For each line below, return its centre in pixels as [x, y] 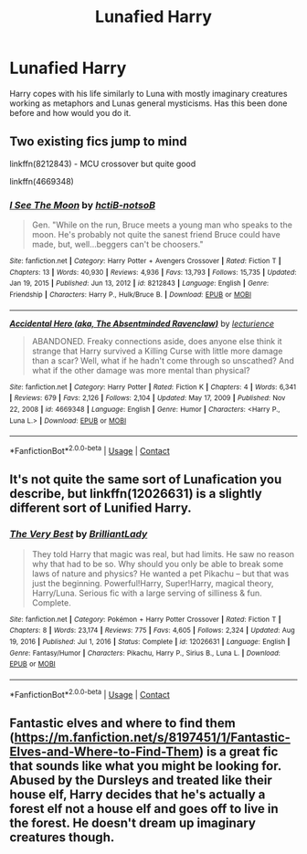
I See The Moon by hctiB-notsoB [82, 205]
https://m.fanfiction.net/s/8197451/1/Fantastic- [152, 737]
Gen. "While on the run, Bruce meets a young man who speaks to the [162, 225]
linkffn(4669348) [42, 181]
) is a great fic [239, 751]
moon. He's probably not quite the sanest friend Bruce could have [156, 235]
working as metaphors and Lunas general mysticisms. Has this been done [148, 103]
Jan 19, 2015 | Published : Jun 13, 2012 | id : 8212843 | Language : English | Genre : [139, 284]
